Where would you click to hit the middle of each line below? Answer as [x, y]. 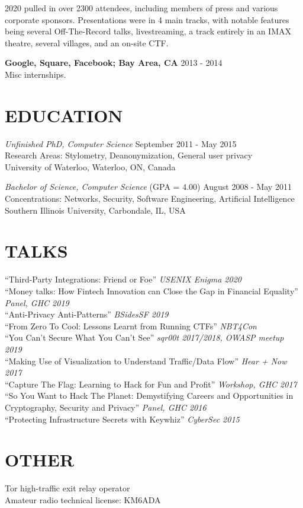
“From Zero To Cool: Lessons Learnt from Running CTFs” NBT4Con [131, 326]
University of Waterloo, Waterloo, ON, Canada [90, 166]
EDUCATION [64, 115]
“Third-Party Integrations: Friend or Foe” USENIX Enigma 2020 [123, 279]
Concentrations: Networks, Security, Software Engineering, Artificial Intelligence [150, 199]
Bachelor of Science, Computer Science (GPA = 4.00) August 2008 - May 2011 [148, 187]
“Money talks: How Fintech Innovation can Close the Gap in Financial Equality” [151, 290]
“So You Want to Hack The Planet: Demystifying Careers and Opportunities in [149, 396]
